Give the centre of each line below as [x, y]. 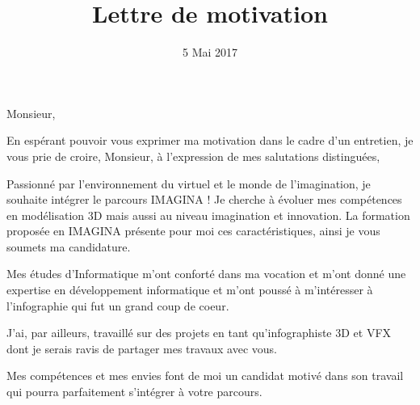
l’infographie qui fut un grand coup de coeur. [118, 305]
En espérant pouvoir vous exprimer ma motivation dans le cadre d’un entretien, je [210, 140]
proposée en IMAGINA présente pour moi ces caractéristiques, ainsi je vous [193, 231]
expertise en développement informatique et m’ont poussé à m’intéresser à [190, 290]
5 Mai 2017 [210, 52]
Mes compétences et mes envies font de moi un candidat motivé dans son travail [205, 375]
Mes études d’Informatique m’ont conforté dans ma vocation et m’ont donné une [206, 274]
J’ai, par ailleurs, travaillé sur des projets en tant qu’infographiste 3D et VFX [199, 333]
